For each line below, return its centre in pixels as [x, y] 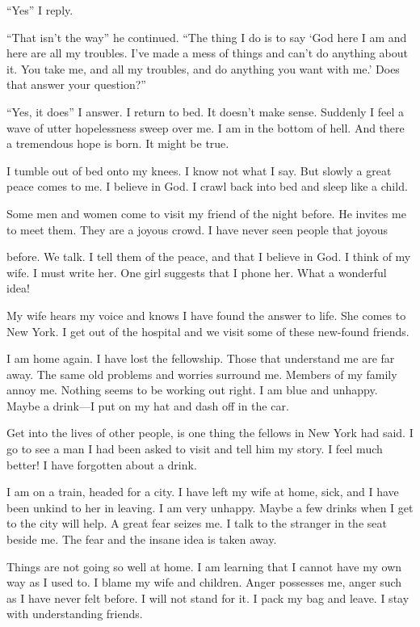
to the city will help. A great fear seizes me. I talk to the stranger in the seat [197, 523]
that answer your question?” [76, 84]
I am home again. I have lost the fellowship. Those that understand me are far [201, 358]
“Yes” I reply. [40, 10]
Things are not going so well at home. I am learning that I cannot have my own [204, 566]
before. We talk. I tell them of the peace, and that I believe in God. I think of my [209, 257]
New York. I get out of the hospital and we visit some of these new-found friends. [208, 331]
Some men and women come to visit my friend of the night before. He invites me [206, 213]
